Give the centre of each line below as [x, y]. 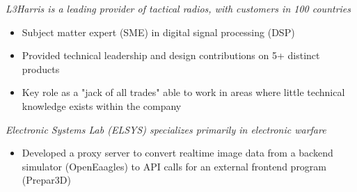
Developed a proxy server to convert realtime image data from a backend [177, 153]
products [41, 69]
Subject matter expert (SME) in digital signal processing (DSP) [158, 32]
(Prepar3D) [46, 180]
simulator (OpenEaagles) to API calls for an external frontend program [174, 166]
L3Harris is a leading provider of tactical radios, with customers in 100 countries [178, 8]
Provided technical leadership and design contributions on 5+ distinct [171, 55]
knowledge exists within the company [102, 105]
